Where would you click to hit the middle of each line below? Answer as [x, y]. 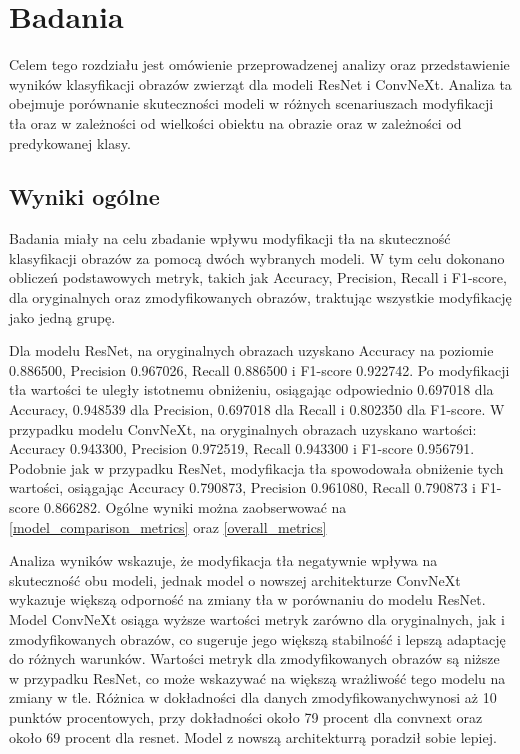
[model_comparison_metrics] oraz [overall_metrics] [168, 526]
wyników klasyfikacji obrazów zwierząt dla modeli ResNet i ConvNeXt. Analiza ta [260, 83]
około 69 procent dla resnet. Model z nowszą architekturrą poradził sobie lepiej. [253, 736]
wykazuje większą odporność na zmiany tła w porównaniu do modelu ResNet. [247, 599]
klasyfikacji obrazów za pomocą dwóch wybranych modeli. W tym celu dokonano [257, 257]
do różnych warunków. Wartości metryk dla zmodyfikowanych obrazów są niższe [254, 658]
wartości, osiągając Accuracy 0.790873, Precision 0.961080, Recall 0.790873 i [242, 487]
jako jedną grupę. [62, 316]
